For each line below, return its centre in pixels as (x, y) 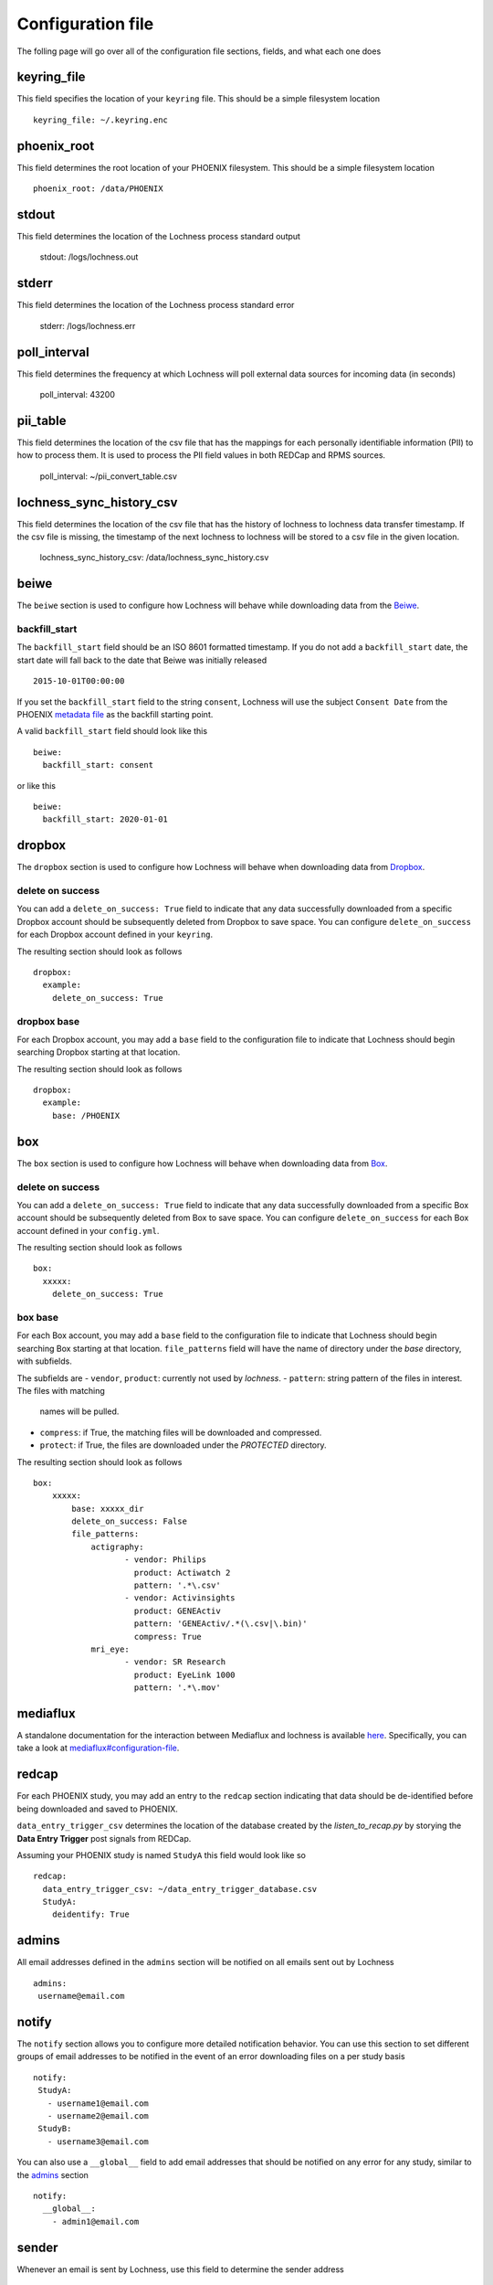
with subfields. (45, 1361)
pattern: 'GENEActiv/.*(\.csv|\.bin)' (220, 1624)
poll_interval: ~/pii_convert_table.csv (109, 476)
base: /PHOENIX (86, 1116)
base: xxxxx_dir (108, 1509)
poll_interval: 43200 (78, 395)
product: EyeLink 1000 (185, 1674)
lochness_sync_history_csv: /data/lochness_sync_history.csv (154, 558)
